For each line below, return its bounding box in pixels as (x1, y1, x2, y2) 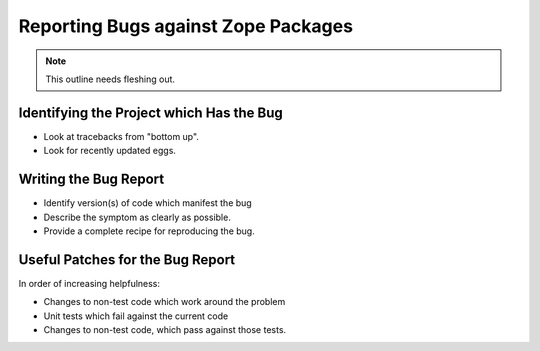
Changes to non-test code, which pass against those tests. (43, 324, 287, 335)
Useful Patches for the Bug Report (18, 251, 236, 268)
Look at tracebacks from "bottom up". (43, 130, 200, 142)
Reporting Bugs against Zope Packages (18, 15, 354, 37)
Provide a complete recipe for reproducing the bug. (43, 225, 255, 237)
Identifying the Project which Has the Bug (18, 104, 284, 121)
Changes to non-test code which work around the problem (43, 296, 286, 308)
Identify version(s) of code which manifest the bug (43, 197, 252, 209)
